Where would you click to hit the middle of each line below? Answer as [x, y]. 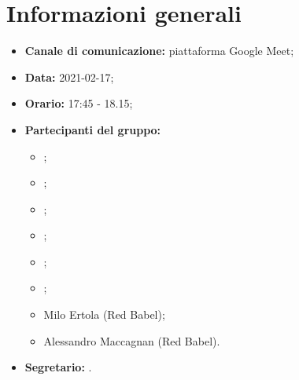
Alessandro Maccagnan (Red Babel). [132, 340]
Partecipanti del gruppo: [93, 129]
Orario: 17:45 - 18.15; [79, 103]
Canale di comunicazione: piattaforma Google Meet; [159, 51]
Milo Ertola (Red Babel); [104, 314]
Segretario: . [58, 367]
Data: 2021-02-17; [69, 77]
